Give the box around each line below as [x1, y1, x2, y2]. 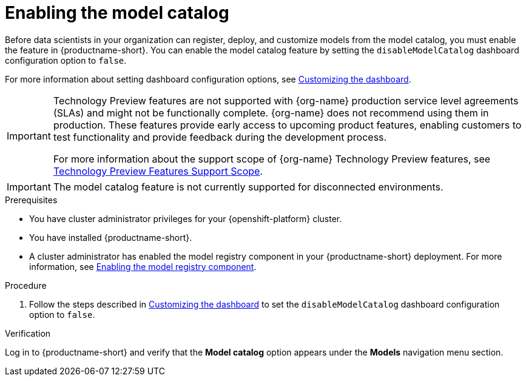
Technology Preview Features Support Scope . [53, 164, 263, 177]
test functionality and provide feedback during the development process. [53, 130, 387, 143]
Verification [5, 328, 51, 339]
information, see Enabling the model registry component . [29, 261, 257, 272]
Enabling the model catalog [5, 2, 229, 23]
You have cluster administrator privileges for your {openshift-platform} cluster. [29, 213, 342, 224]
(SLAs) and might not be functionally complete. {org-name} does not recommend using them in [53, 106, 489, 119]
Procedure [5, 280, 47, 291]
